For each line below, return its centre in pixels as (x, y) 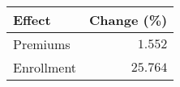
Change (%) (129, 20)
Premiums (42, 44)
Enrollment (45, 67)
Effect (32, 20)
